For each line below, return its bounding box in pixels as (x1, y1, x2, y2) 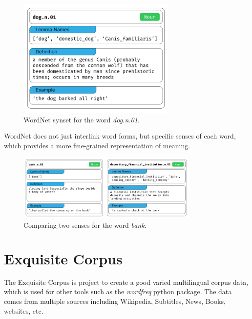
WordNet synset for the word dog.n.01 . (23, 114, 140, 124)
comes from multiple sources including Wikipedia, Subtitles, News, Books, (4, 296, 226, 306)
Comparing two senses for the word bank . (23, 220, 147, 230)
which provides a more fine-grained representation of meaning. (4, 140, 190, 150)
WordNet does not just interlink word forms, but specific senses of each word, (4, 131, 236, 141)
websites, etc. (4, 305, 43, 316)
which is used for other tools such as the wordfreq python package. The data (4, 286, 232, 297)
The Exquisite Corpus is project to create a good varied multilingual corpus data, (4, 277, 249, 287)
